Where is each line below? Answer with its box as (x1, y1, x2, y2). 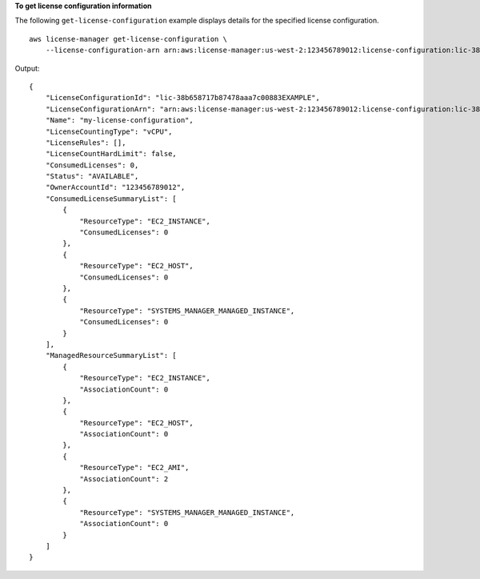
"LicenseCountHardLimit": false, (45, 149, 178, 159)
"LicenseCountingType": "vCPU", (45, 127, 173, 136)
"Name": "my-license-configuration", (45, 116, 194, 125)
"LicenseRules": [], (45, 138, 126, 147)
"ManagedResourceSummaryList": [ (45, 351, 178, 360)
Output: (14, 63, 40, 73)
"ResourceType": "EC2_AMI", (79, 463, 190, 472)
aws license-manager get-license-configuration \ (29, 34, 228, 43)
